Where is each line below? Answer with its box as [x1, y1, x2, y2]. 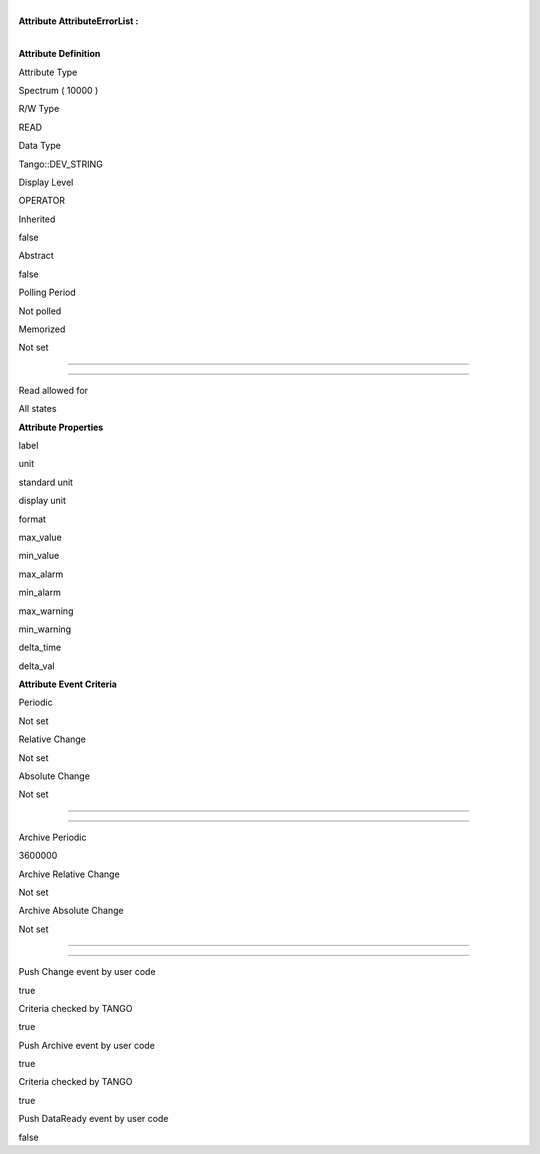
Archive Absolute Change [18, 905, 124, 917]
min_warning [18, 623, 72, 635]
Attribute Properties [18, 421, 104, 433]
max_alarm [18, 568, 64, 580]
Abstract [18, 250, 54, 262]
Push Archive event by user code [18, 1039, 155, 1051]
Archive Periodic [18, 831, 87, 843]
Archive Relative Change [18, 868, 120, 880]
